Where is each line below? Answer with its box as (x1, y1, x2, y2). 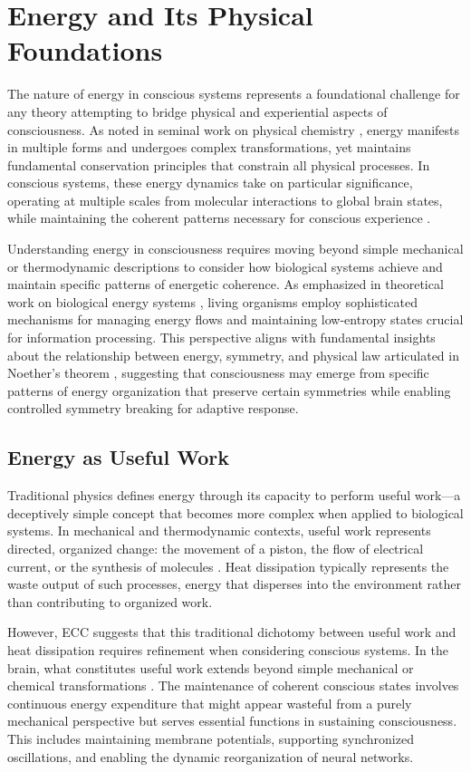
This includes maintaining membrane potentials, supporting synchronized (7, 729, 414, 748)
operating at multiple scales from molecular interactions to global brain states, (7, 190, 443, 209)
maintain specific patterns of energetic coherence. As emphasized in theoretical (7, 275, 444, 294)
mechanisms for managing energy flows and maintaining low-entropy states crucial (7, 310, 464, 329)
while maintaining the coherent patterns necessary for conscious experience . (7, 208, 431, 227)
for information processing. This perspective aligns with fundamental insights (7, 328, 436, 347)
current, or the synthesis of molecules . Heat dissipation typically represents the (7, 556, 449, 575)
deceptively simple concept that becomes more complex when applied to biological (7, 503, 464, 522)
